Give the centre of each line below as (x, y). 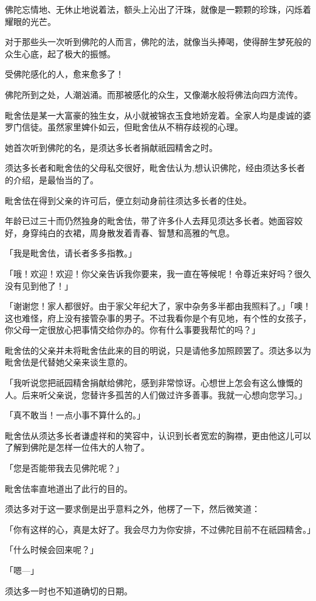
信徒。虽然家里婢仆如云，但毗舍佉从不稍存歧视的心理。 (132, 127)
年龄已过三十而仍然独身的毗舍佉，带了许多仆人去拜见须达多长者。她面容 (149, 221)
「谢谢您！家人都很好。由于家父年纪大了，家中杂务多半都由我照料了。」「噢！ (158, 306)
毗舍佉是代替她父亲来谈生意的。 (69, 362)
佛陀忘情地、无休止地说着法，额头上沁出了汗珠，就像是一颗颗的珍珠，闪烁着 (158, 9)
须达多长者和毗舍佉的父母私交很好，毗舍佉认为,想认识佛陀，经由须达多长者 (155, 168)
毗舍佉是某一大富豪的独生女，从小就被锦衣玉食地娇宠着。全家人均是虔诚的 (154, 115)
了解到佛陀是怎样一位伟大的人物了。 (77, 447)
